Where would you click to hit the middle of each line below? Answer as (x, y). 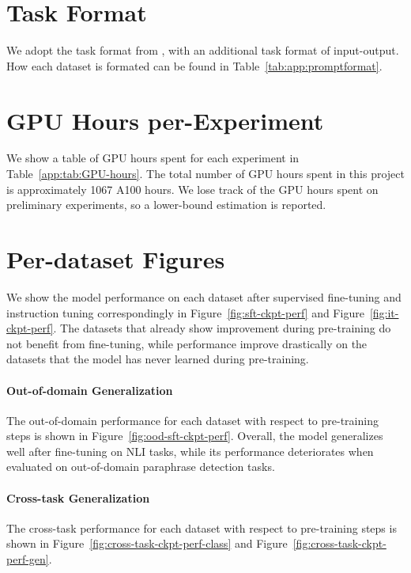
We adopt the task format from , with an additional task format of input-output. (203, 50)
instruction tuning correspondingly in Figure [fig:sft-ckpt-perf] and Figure (185, 312)
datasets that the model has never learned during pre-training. (158, 359)
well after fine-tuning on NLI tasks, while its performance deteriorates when (190, 451)
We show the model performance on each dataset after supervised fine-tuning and (204, 296)
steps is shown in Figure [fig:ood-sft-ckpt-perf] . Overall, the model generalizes (195, 436)
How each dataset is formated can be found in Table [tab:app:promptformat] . (194, 65)
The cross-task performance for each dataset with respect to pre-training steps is (202, 527)
